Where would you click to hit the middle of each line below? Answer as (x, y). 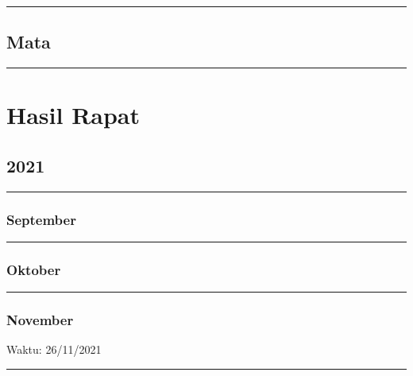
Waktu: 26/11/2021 (54, 349)
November (40, 320)
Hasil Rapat (73, 115)
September (41, 219)
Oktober (34, 269)
